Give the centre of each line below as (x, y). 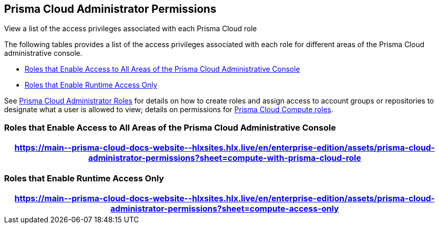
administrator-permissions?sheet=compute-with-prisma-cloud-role (225, 158)
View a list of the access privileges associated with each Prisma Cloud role (131, 29)
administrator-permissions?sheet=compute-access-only (225, 208)
